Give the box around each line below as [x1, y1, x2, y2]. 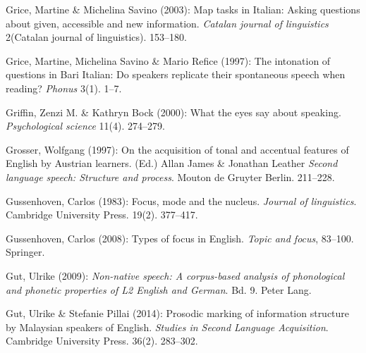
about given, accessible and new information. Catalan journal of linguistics [6, 16, 329, 30]
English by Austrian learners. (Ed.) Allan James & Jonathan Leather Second [6, 156, 338, 171]
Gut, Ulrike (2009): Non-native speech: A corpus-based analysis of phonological [6, 268, 345, 283]
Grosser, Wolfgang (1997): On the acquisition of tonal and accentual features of [6, 142, 349, 156]
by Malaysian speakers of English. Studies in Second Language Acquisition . [6, 319, 329, 334]
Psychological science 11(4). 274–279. [6, 118, 165, 133]
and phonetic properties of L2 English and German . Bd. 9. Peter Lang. [6, 282, 312, 297]
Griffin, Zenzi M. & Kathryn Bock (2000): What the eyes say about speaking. [6, 104, 341, 119]
